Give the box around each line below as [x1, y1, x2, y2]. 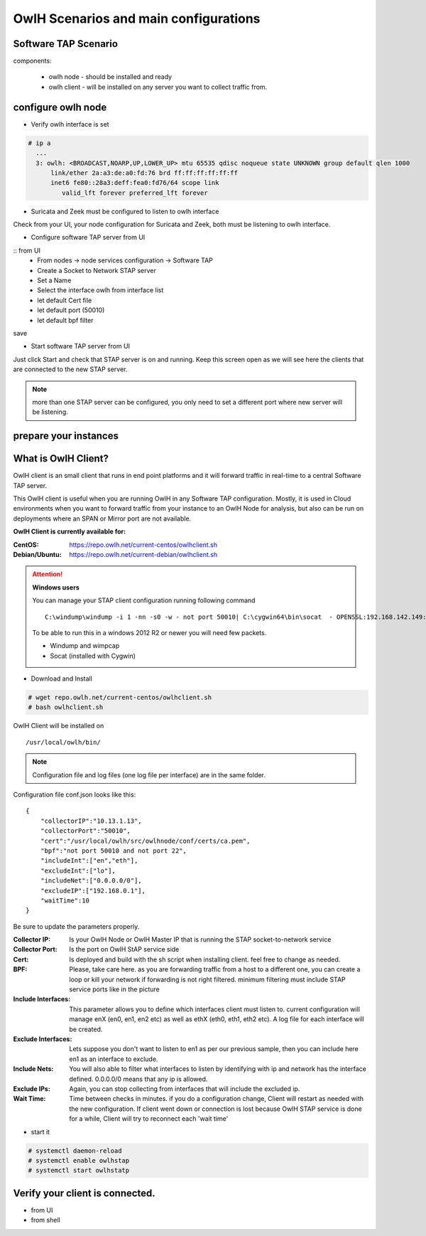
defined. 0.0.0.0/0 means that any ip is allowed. [69, 1075, 208, 1083]
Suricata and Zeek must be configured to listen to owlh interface [31, 207, 219, 215]
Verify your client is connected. [13, 1187, 155, 1199]
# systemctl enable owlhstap [28, 1156, 130, 1164]
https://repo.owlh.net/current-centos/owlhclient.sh [69, 540, 218, 549]
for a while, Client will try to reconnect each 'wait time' [69, 1114, 229, 1123]
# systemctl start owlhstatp [28, 1166, 130, 1175]
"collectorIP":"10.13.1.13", [40, 816, 142, 825]
